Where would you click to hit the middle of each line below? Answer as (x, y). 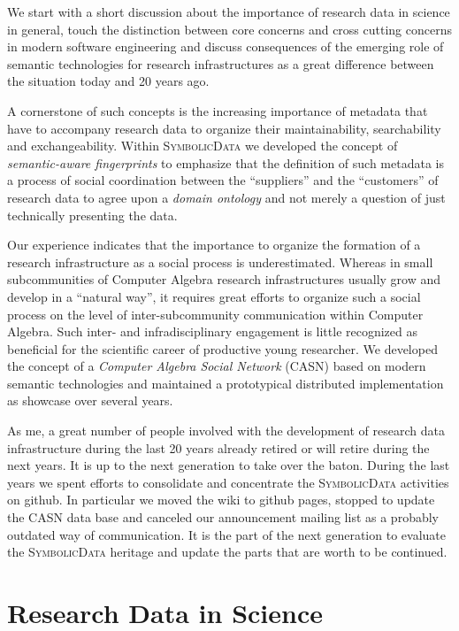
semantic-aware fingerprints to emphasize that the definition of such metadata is (226, 162)
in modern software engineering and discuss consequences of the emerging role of (226, 46)
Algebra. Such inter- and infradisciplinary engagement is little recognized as (213, 331)
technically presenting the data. (92, 215)
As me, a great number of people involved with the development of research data (226, 431)
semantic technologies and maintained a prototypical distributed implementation (226, 383)
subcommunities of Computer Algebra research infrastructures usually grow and (224, 279)
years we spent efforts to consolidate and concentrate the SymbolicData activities (228, 482)
